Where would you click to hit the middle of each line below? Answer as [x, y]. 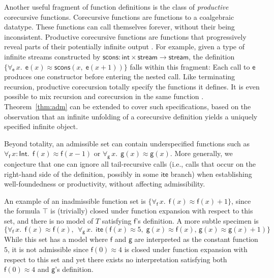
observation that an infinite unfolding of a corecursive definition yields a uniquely [131, 116]
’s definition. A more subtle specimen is [197, 221]
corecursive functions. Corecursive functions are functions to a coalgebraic [119, 17]
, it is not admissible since [48, 249]
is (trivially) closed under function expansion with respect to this [152, 211]
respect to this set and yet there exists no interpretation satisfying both [116, 259]
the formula [22, 211]
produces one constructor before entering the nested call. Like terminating [120, 76]
